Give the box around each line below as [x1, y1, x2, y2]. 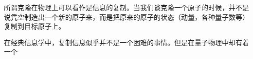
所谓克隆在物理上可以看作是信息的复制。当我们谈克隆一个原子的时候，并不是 [4, 2, 249, 12]
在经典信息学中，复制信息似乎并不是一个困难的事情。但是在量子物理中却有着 [4, 37, 249, 47]
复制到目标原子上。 [4, 21, 65, 31]
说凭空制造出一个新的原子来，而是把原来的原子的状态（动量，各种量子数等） [4, 12, 249, 22]
